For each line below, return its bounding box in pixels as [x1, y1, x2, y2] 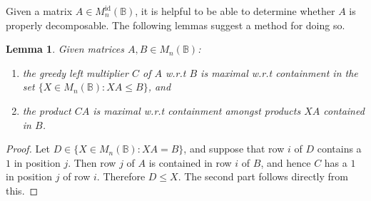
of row [63, 169, 91, 184]
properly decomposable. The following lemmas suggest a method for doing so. [6, 17, 345, 32]
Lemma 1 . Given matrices [6, 41, 124, 56]
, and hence [260, 155, 311, 170]
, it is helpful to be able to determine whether [135, 4, 335, 18]
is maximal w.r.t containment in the [200, 65, 358, 80]
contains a [317, 141, 362, 156]
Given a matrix [6, 4, 73, 18]
